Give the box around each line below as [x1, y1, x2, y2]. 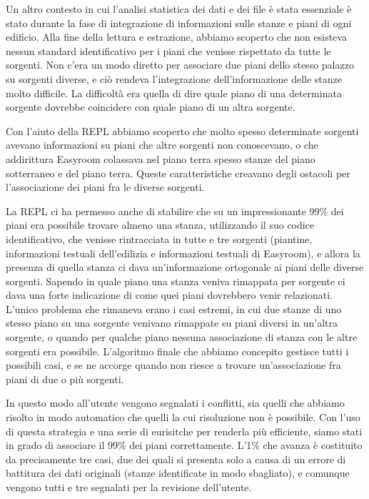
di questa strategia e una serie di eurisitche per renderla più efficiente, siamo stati [6, 423, 363, 438]
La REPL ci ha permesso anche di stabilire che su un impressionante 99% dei [6, 203, 344, 218]
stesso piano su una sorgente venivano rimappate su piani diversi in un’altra [6, 315, 338, 330]
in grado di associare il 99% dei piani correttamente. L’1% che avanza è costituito [6, 438, 363, 453]
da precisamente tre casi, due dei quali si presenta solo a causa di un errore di [6, 451, 346, 466]
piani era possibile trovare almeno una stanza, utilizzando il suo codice [6, 217, 315, 232]
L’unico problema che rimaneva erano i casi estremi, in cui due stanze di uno [6, 301, 342, 316]
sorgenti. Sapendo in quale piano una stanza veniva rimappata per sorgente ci [6, 273, 345, 288]
